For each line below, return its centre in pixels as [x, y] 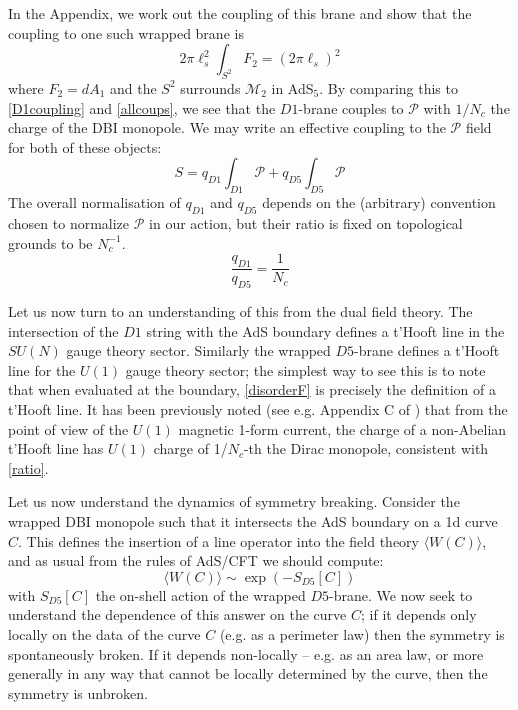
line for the [42, 369]
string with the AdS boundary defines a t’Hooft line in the [325, 330]
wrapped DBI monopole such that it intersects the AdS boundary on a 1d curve [253, 520]
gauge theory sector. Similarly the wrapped [198, 350]
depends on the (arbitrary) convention [379, 202]
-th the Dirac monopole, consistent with [366, 448]
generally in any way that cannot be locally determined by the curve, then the [248, 673]
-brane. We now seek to [401, 594]
